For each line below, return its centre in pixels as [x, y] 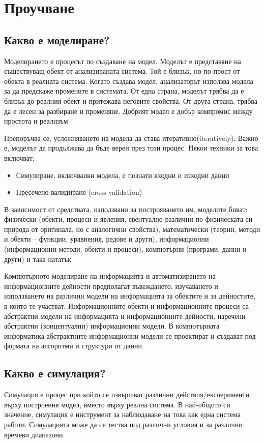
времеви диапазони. [35, 434]
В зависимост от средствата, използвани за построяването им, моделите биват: [126, 209]
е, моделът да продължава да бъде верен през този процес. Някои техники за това [131, 148]
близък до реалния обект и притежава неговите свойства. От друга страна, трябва [131, 100]
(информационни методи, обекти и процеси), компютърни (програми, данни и [125, 249]
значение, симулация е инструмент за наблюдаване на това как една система [122, 414]
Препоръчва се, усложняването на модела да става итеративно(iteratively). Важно [131, 138]
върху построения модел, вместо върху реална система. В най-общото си [117, 404]
